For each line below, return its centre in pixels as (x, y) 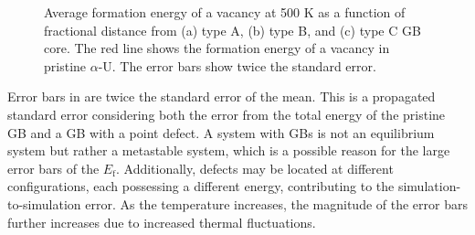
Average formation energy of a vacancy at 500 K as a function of (225, 12)
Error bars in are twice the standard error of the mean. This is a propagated (222, 96)
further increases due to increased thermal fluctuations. (162, 222)
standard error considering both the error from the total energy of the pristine (227, 114)
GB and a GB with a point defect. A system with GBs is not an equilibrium (221, 132)
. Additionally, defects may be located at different (254, 168)
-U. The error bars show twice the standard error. (237, 65)
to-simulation (44, 203)
